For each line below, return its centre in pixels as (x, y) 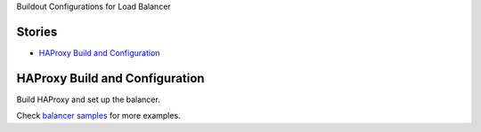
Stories (37, 31)
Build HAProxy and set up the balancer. (88, 99)
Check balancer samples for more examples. (99, 116)
